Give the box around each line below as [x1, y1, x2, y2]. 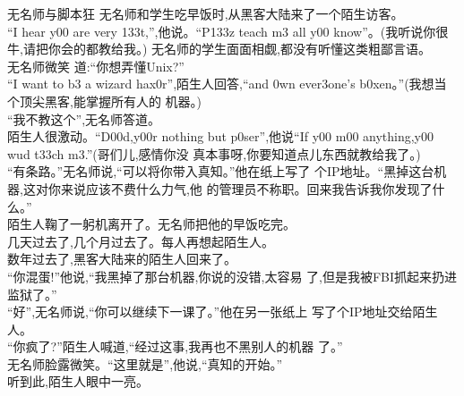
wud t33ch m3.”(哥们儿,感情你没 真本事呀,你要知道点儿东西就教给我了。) [7, 144, 421, 163]
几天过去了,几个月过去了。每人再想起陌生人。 [7, 232, 274, 250]
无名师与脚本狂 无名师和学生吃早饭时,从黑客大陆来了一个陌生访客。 [7, 4, 404, 22]
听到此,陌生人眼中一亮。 [7, 372, 149, 391]
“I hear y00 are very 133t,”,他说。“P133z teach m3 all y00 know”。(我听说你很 [7, 21, 449, 40]
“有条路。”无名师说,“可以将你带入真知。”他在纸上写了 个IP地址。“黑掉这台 [7, 162, 434, 181]
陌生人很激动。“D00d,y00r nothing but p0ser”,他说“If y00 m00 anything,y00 [7, 127, 434, 146]
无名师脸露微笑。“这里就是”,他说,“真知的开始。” [7, 354, 283, 373]
